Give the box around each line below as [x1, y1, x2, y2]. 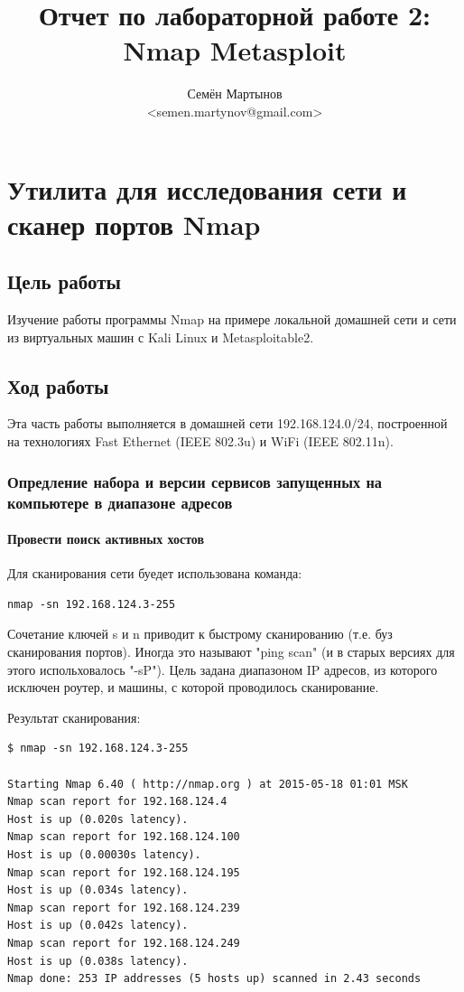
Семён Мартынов [187, 84, 283, 103]
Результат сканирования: [7, 707, 141, 726]
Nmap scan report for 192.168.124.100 [7, 830, 240, 844]
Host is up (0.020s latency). [7, 812, 189, 826]
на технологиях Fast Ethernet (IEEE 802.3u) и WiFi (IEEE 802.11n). [7, 432, 394, 451]
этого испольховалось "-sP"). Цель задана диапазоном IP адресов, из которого [7, 660, 438, 678]
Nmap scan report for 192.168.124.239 [7, 901, 240, 914]
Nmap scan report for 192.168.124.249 [7, 936, 240, 950]
